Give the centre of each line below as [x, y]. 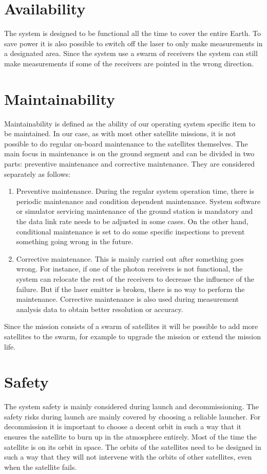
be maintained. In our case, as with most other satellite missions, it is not [120, 133]
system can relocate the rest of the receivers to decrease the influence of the [135, 278]
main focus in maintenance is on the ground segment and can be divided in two [129, 153]
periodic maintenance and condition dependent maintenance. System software [138, 201]
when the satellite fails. [41, 467]
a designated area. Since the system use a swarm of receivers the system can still [131, 53]
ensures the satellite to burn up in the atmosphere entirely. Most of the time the [130, 436]
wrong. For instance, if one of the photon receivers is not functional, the [129, 269]
